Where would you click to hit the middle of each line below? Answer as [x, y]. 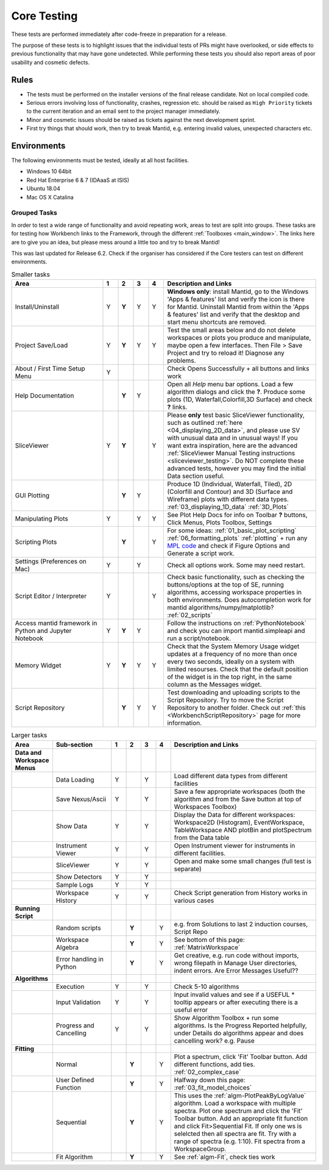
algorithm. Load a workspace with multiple [235, 1103]
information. [185, 723]
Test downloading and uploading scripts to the [234, 693]
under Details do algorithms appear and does [239, 1033]
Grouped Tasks [34, 213]
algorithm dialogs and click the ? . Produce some [236, 392]
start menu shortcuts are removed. [217, 322]
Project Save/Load [41, 346]
